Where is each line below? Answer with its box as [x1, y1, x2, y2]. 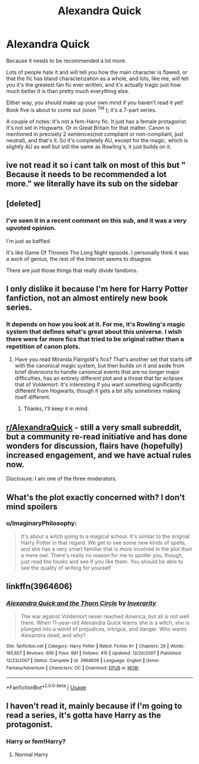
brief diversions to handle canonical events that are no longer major [14, 369, 180, 376]
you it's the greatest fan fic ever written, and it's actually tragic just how [6, 81, 181, 88]
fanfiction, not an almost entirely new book [6, 293, 168, 303]
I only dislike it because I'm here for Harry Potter [6, 284, 188, 294]
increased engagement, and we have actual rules [6, 450, 192, 460]
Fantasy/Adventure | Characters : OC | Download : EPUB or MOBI [6, 665, 139, 671]
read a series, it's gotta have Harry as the [6, 710, 162, 721]
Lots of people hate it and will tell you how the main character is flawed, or [6, 68, 188, 75]
